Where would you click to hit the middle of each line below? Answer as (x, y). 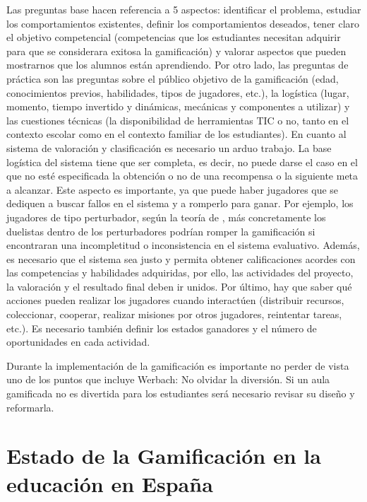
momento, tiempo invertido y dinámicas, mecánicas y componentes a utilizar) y (178, 106)
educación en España (110, 483)
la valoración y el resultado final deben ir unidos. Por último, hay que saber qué (179, 286)
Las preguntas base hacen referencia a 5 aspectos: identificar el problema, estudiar (184, 9)
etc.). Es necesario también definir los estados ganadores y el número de (162, 328)
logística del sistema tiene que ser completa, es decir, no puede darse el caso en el (182, 162)
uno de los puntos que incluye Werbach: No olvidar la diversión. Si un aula (168, 379)
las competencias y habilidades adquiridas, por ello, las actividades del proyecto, (180, 273)
